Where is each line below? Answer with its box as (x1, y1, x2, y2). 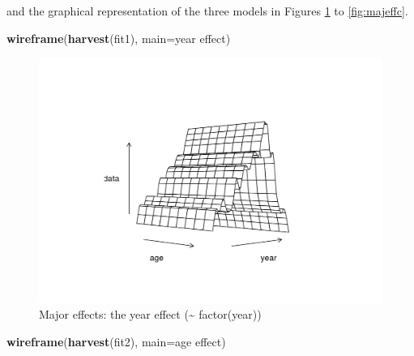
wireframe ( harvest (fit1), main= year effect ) (6, 29, 231, 46)
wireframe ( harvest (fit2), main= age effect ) (6, 333, 226, 350)
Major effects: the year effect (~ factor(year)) (39, 306, 262, 323)
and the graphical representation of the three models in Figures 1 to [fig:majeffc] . (6, 2, 408, 19)
